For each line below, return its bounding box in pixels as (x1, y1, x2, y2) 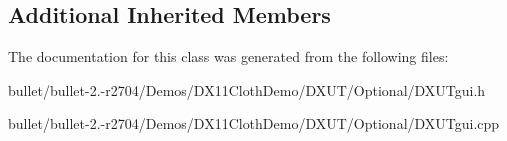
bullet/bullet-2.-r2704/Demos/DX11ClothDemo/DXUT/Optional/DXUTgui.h (8, 79, 486, 100)
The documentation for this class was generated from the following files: (8, 46, 449, 67)
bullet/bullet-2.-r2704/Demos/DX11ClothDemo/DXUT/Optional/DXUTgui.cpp (8, 113, 500, 134)
